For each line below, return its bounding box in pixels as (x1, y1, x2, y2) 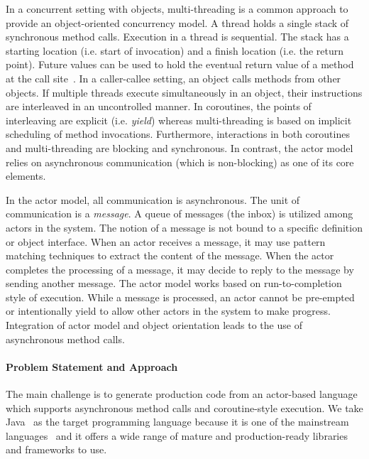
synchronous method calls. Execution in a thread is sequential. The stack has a (6, 29, 349, 44)
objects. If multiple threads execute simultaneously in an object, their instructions (6, 85, 363, 99)
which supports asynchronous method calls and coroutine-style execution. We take (6, 400, 363, 415)
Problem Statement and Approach (6, 359, 178, 374)
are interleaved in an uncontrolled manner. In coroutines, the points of (6, 99, 312, 114)
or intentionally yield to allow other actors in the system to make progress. (6, 303, 331, 318)
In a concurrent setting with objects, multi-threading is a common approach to (6, 1, 348, 16)
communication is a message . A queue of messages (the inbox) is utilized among (6, 206, 353, 221)
